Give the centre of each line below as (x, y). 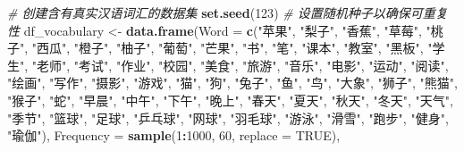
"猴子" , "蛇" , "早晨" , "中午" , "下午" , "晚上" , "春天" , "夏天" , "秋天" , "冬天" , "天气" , (230, 100)
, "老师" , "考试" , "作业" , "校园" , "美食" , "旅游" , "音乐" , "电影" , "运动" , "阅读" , (236, 65)
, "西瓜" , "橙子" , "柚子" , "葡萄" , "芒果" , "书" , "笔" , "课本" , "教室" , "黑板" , (224, 48)
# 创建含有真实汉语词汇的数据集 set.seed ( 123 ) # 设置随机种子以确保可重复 (228, 13)
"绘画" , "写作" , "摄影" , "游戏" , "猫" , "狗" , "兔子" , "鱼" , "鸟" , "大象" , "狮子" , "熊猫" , (232, 83)
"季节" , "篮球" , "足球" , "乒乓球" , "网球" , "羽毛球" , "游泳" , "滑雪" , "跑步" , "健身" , (228, 117)
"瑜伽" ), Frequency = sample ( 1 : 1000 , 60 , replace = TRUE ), (174, 135)
